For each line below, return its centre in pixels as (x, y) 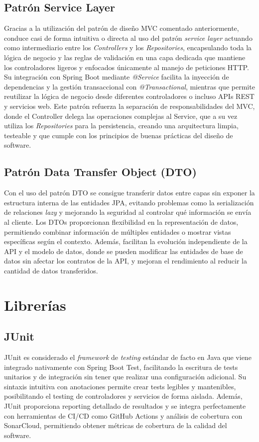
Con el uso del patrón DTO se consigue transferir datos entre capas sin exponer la (129, 193)
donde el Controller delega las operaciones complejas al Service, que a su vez (121, 116)
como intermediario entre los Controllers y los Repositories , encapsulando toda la (128, 47)
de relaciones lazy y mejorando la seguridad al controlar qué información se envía (128, 212)
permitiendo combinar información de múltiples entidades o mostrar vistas (118, 231)
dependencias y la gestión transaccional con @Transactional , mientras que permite (129, 86)
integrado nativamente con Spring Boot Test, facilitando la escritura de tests (121, 367)
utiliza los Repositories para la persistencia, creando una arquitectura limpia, (121, 126)
